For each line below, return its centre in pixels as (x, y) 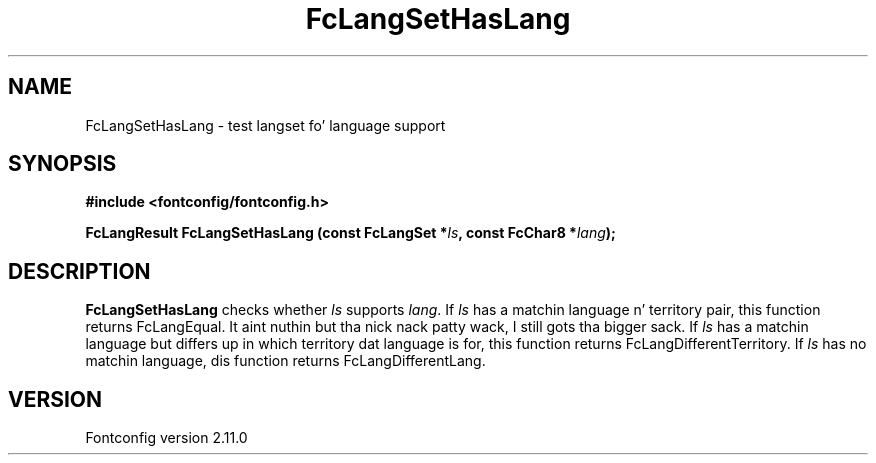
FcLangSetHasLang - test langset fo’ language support (265, 125)
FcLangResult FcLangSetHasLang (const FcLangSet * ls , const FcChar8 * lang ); (350, 233)
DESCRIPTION (79, 271)
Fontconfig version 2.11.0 (166, 438)
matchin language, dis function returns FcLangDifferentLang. (285, 361)
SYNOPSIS (62, 164)
